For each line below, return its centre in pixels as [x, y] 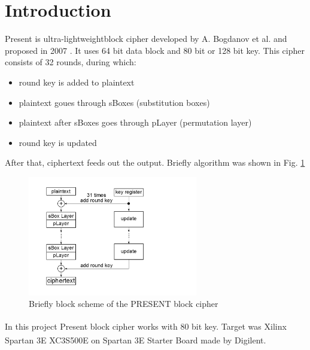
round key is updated [58, 142]
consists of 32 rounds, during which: [71, 62]
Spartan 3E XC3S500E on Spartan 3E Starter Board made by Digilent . [136, 340]
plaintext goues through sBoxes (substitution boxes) [114, 102]
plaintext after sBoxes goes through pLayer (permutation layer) [135, 122]
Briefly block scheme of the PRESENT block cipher [124, 304]
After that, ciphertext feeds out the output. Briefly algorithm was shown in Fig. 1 [155, 162]
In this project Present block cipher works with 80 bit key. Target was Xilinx [146, 326]
